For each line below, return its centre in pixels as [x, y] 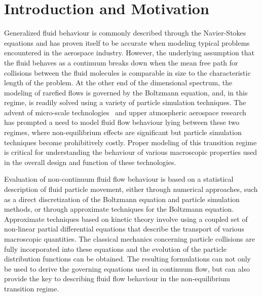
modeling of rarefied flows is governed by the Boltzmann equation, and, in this [126, 92]
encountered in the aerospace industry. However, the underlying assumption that [129, 53]
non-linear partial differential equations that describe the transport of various [124, 229]
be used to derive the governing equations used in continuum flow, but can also [127, 268]
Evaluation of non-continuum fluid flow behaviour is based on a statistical [119, 179]
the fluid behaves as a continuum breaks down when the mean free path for [121, 62]
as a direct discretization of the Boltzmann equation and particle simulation [122, 199]
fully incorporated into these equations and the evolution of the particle [115, 249]
